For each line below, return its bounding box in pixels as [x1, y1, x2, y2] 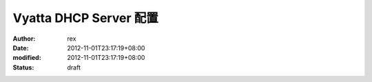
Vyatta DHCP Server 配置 [12, 10, 158, 25]
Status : [12, 63, 34, 72]
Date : [12, 43, 29, 52]
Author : [12, 34, 36, 43]
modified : [12, 54, 41, 62]
